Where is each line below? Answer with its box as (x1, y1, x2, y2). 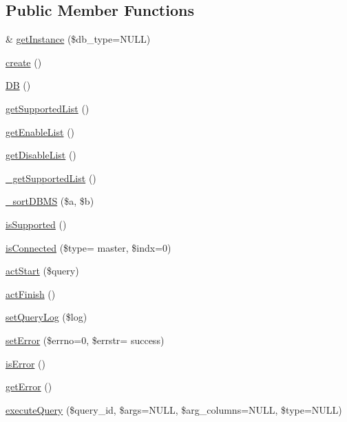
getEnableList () (6, 124, 75, 139)
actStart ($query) (6, 263, 79, 278)
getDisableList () (6, 148, 76, 162)
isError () (6, 356, 45, 370)
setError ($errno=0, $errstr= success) (6, 332, 165, 347)
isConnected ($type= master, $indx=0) (6, 240, 171, 254)
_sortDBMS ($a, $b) (6, 194, 94, 208)
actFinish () (6, 286, 56, 301)
